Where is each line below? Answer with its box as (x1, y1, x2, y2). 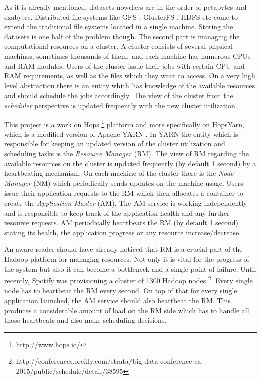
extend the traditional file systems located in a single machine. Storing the (4, 21, 233, 32)
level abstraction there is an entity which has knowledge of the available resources (4, 80, 255, 90)
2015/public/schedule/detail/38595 (16, 365, 123, 376)
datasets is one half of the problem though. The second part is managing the (4, 31, 240, 41)
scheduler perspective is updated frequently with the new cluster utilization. (4, 100, 237, 110)
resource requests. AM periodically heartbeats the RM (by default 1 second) (4, 217, 239, 228)
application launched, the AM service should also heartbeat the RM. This (4, 295, 231, 305)
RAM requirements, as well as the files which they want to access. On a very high (4, 70, 255, 81)
